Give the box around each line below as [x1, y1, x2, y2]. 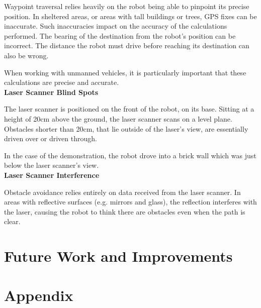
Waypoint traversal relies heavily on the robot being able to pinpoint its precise [4, 1, 249, 11]
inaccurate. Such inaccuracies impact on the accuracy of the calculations [4, 21, 227, 31]
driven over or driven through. [4, 133, 97, 144]
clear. [4, 216, 21, 227]
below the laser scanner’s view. [4, 160, 99, 170]
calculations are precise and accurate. [4, 77, 119, 87]
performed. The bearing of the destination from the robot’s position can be [4, 30, 236, 41]
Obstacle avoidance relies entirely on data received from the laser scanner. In [4, 186, 241, 197]
